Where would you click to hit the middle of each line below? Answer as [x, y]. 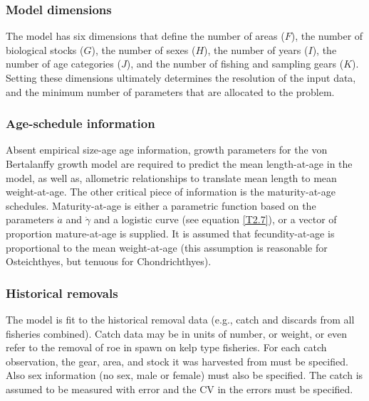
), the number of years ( [256, 49]
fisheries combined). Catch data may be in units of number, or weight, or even [177, 333]
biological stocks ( [45, 49]
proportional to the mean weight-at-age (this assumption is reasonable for [167, 247]
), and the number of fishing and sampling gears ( [235, 64]
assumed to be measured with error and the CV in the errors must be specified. [180, 389]
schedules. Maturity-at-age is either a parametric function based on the [161, 205]
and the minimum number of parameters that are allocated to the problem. [170, 91]
